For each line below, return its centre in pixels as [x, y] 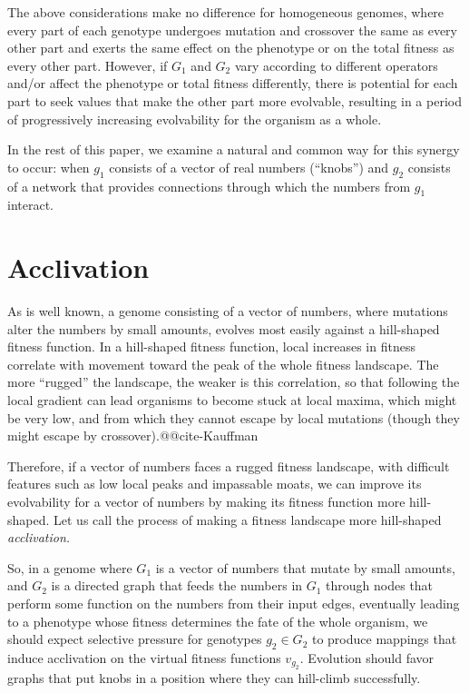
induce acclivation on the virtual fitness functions [144, 657]
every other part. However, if [88, 65]
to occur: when [49, 167]
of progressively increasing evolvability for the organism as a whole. [195, 119]
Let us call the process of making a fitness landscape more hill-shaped [248, 519]
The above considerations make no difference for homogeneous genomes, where [226, 12]
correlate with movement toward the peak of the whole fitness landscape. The [223, 364]
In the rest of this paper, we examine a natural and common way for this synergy [234, 149]
